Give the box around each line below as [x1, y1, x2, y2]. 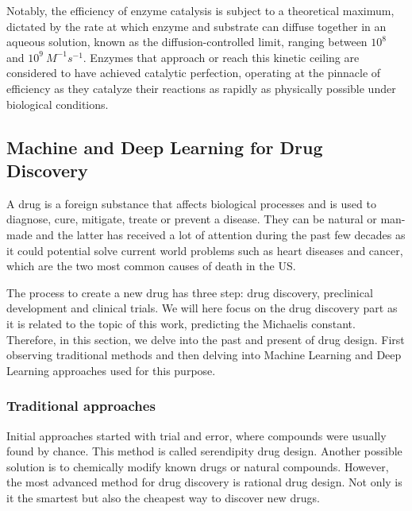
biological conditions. [6, 95, 109, 112]
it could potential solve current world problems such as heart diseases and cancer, [6, 242, 403, 258]
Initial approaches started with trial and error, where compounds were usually [6, 427, 387, 443]
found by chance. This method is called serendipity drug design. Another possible [6, 443, 402, 459]
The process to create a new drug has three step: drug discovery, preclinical [6, 284, 373, 300]
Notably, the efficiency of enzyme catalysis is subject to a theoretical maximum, [6, 2, 395, 18]
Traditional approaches [6, 396, 156, 416]
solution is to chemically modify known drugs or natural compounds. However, [6, 458, 389, 474]
